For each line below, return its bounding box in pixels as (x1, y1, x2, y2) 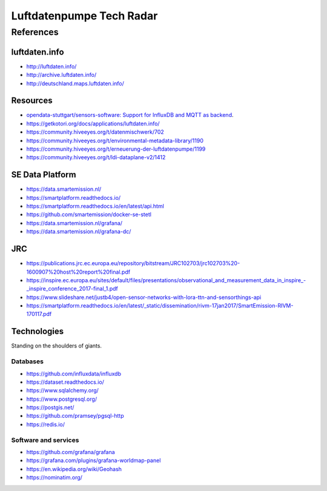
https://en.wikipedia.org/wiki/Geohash (26, 465, 122, 472)
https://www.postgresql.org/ (26, 395, 97, 403)
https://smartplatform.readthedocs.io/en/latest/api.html (26, 203, 165, 210)
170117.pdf (26, 311, 52, 318)
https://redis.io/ (26, 421, 65, 428)
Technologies (11, 326, 64, 337)
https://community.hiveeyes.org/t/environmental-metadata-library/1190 (26, 137, 204, 144)
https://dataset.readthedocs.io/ (26, 378, 104, 386)
